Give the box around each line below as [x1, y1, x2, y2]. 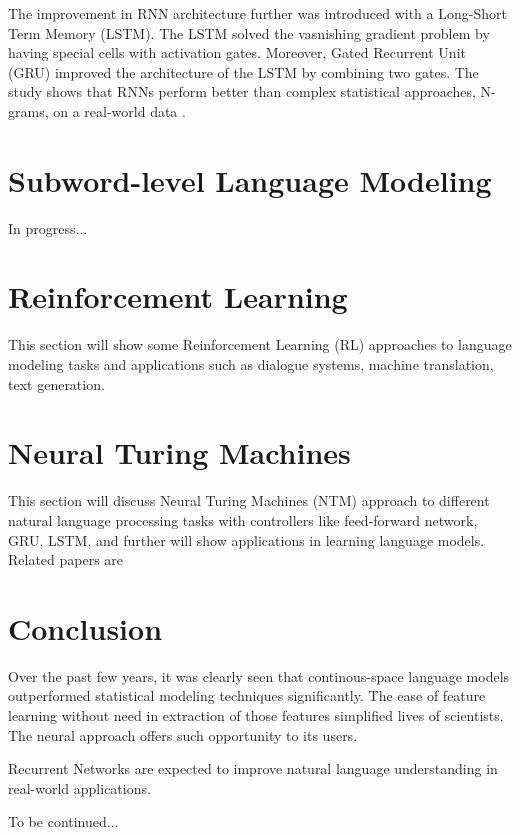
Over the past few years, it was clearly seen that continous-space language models [8, 665, 510, 686]
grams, [8, 100, 49, 121]
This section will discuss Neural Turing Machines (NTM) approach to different [8, 490, 490, 511]
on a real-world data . [53, 100, 186, 121]
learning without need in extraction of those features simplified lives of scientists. [8, 705, 504, 725]
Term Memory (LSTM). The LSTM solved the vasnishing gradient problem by [8, 22, 490, 43]
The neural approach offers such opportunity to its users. [8, 724, 358, 745]
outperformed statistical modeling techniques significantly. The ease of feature [8, 685, 486, 706]
